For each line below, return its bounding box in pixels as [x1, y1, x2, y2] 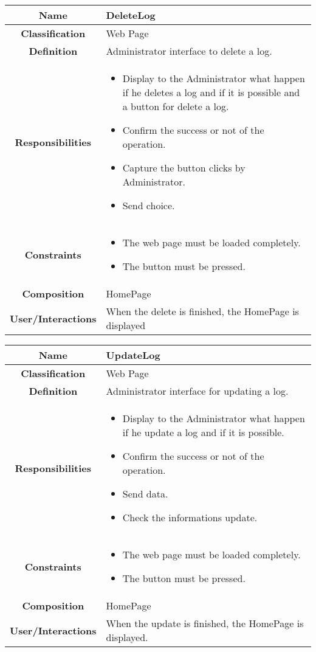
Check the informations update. [122, 510, 258, 524]
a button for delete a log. [122, 99, 229, 113]
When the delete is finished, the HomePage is [106, 304, 299, 318]
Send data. [122, 487, 168, 501]
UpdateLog [106, 348, 160, 362]
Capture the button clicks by [122, 161, 246, 175]
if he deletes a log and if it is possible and [122, 85, 300, 99]
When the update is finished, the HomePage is [106, 616, 304, 630]
